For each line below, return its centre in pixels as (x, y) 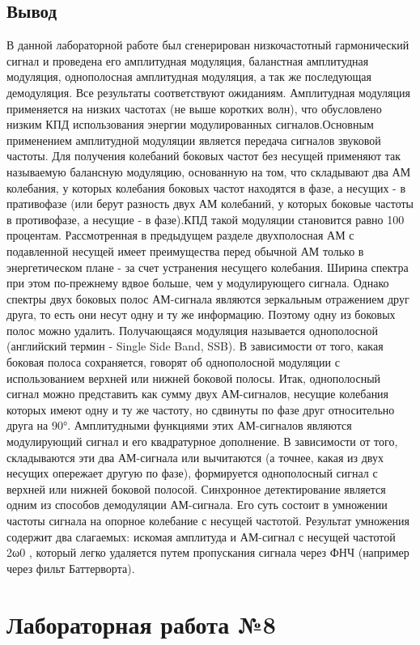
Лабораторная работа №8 (141, 624)
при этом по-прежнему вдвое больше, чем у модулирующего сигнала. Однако (198, 283)
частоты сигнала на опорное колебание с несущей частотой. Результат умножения (208, 521)
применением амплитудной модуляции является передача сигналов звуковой (194, 140)
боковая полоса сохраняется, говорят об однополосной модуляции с (173, 362)
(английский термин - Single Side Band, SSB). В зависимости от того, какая (195, 346)
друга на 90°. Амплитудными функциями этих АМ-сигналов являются (179, 425)
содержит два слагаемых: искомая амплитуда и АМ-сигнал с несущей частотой (201, 536)
